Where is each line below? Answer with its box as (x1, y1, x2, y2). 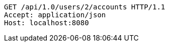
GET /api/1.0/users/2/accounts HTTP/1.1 (4, 3, 165, 11)
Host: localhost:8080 (4, 19, 89, 27)
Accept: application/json (4, 11, 106, 19)
